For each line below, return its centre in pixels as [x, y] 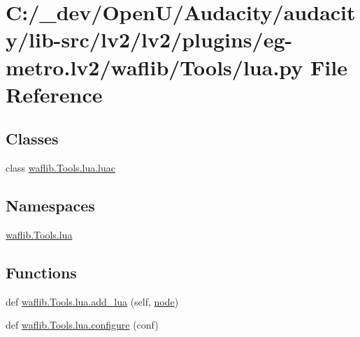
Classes [32, 138]
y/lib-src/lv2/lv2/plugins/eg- [149, 39]
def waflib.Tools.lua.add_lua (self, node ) [92, 301]
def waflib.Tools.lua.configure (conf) [82, 325]
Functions [41, 272]
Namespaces [50, 205]
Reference [54, 94]
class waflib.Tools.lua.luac [60, 168]
